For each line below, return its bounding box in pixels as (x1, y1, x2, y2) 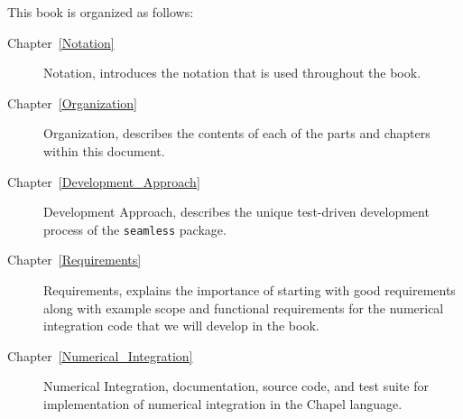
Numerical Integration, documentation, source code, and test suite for (43, 377, 429, 396)
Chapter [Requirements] (7, 250, 142, 269)
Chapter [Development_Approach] (7, 172, 200, 191)
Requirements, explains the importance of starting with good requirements (43, 281, 456, 299)
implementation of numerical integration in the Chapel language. (43, 394, 403, 413)
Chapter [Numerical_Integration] (7, 346, 193, 365)
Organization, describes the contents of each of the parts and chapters (43, 124, 431, 143)
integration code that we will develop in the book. (43, 316, 319, 335)
